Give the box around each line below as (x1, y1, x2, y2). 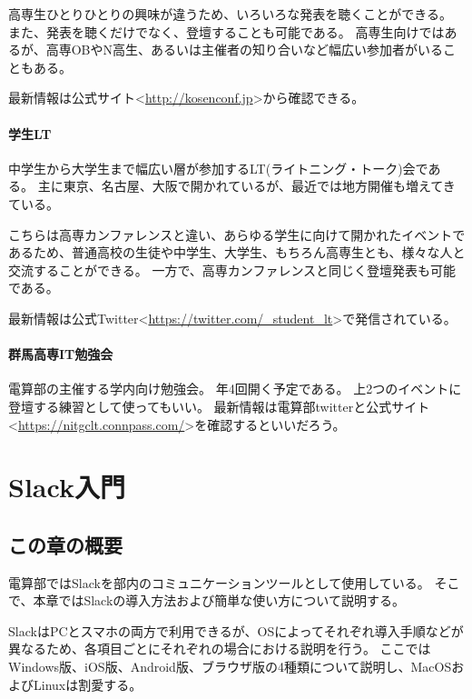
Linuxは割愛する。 (33, 674, 143, 694)
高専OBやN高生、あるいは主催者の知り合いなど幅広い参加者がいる (45, 40, 444, 59)
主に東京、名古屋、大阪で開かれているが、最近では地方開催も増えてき (37, 176, 456, 195)
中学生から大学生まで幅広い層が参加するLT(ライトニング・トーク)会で (8, 158, 428, 177)
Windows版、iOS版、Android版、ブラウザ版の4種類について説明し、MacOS (8, 657, 452, 676)
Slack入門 (8, 468, 125, 505)
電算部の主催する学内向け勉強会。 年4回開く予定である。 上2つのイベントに (8, 379, 462, 398)
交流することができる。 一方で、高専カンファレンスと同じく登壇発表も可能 (8, 260, 457, 279)
